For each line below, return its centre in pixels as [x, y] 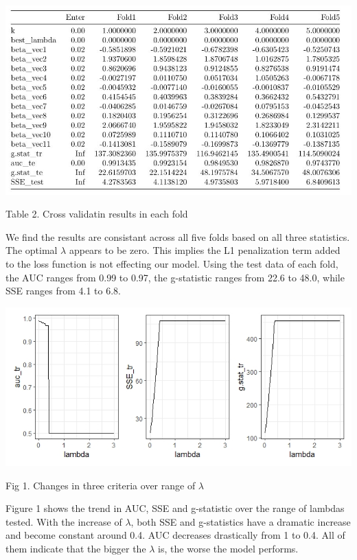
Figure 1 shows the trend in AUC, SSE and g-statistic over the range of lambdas [175, 508]
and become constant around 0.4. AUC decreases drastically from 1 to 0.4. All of [175, 535]
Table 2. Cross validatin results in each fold [97, 214]
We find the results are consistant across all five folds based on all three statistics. [178, 236]
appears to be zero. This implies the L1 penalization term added [205, 250]
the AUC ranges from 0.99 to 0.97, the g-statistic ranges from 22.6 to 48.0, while [175, 277]
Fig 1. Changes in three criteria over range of [101, 485]
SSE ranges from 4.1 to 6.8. [63, 291]
